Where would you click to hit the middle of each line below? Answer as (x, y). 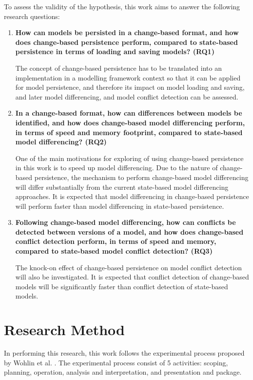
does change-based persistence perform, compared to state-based (126, 42)
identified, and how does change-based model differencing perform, (130, 122)
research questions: (32, 16)
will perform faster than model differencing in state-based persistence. (120, 206)
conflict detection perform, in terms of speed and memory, (116, 241)
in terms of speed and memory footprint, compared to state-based (129, 132)
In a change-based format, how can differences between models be (129, 113)
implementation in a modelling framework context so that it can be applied (128, 77)
